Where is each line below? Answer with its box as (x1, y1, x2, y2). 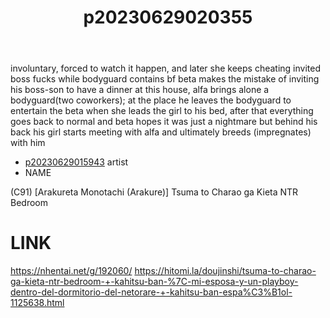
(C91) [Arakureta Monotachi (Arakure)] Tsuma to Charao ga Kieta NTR (10, 186, 299, 198)
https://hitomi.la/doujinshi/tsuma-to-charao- (134, 265, 317, 277)
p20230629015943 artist (24, 156, 129, 168)
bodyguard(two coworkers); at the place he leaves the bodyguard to (10, 94, 292, 106)
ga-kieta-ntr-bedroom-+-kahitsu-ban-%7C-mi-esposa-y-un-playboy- (10, 276, 299, 288)
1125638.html (10, 297, 65, 309)
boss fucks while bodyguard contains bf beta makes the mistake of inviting (10, 73, 320, 85)
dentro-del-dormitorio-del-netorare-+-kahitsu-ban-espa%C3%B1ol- (10, 286, 293, 298)
